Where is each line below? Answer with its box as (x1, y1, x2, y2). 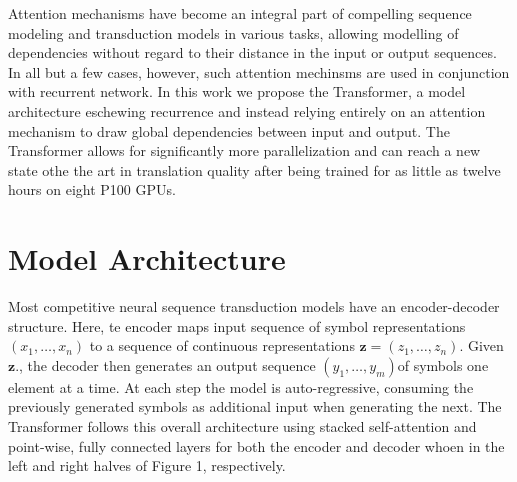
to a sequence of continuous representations (89, 335, 355, 356)
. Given (459, 335, 504, 356)
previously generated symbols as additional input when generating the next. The (8, 396, 502, 417)
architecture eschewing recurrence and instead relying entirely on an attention (8, 100, 486, 121)
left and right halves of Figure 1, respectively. (8, 455, 286, 476)
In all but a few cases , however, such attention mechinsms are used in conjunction (8, 61, 510, 82)
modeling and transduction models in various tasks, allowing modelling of (8, 22, 459, 43)
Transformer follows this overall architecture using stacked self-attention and (8, 416, 477, 437)
